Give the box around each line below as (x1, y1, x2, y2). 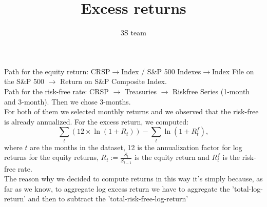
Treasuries (124, 86, 157, 96)
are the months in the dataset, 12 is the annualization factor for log (30, 141, 242, 152)
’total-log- (232, 183, 263, 194)
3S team (121, 27, 146, 38)
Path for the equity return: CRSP (4, 66, 110, 76)
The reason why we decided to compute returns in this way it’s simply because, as (4, 173, 263, 184)
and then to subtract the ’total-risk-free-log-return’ (28, 193, 188, 204)
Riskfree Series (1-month (173, 86, 250, 96)
